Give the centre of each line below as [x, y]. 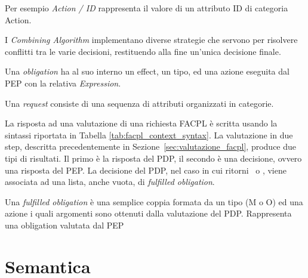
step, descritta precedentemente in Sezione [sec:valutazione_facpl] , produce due [151, 146]
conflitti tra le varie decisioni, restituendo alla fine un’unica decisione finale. [143, 51]
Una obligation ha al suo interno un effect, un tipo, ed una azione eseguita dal [147, 71]
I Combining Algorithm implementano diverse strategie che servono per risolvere [151, 40]
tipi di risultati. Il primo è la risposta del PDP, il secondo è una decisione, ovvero [153, 158]
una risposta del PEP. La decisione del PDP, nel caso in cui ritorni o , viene [146, 170]
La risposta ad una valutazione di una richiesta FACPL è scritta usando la [141, 123]
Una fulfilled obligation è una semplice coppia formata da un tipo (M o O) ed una [154, 201]
